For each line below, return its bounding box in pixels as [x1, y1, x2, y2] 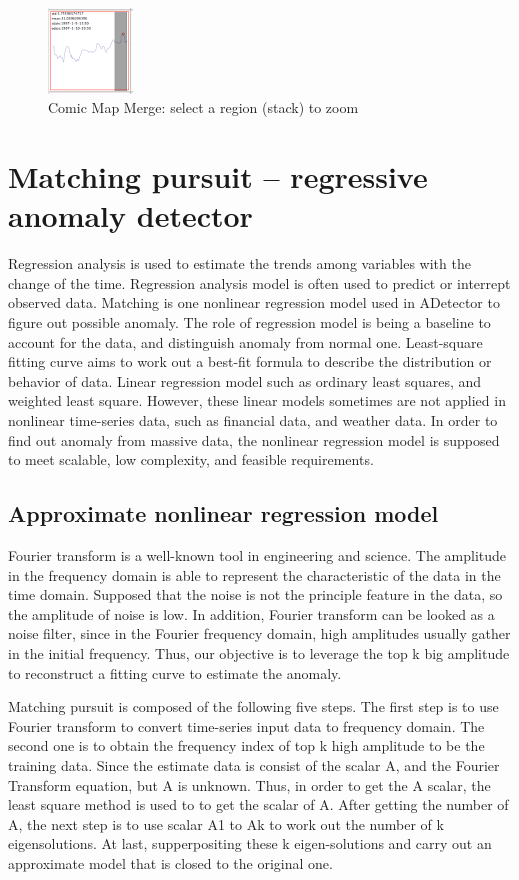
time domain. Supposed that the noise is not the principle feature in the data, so [8, 584, 503, 605]
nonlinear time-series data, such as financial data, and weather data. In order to [8, 410, 498, 431]
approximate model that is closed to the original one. [8, 852, 333, 873]
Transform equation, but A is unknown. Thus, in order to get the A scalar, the [8, 774, 491, 795]
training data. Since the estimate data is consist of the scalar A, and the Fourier [8, 754, 500, 775]
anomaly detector [8, 195, 253, 236]
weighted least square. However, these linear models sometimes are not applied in [8, 390, 506, 411]
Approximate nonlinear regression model [8, 498, 439, 529]
